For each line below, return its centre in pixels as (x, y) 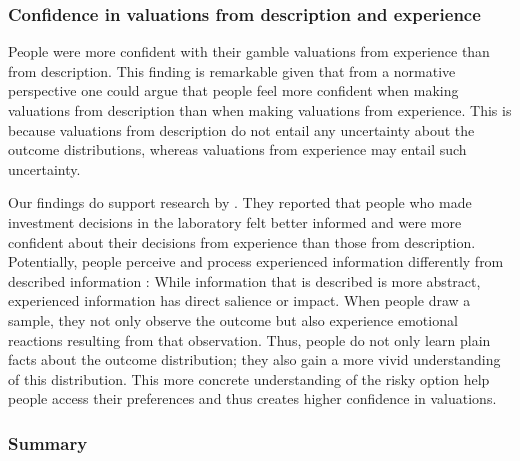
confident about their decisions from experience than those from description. (242, 241)
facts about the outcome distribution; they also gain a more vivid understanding (254, 359)
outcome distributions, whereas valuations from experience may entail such (237, 149)
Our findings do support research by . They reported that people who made (240, 202)
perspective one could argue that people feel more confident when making (233, 90)
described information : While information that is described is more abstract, (244, 280)
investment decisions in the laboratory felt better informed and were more (235, 221)
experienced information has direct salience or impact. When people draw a (239, 300)
